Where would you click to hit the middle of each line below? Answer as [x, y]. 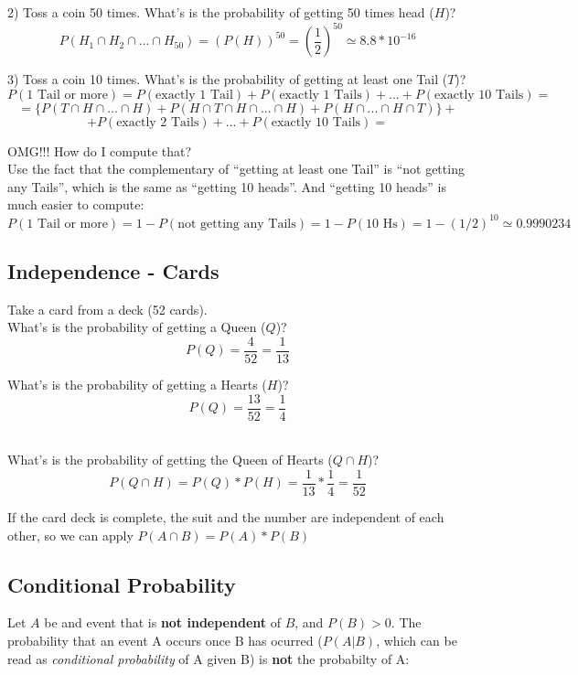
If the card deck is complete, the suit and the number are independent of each [226, 516]
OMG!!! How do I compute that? [100, 150]
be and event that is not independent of [162, 622]
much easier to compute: [76, 204]
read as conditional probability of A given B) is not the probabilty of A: [209, 658]
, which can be [417, 640]
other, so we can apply [70, 535]
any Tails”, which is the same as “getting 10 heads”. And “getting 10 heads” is [227, 186]
